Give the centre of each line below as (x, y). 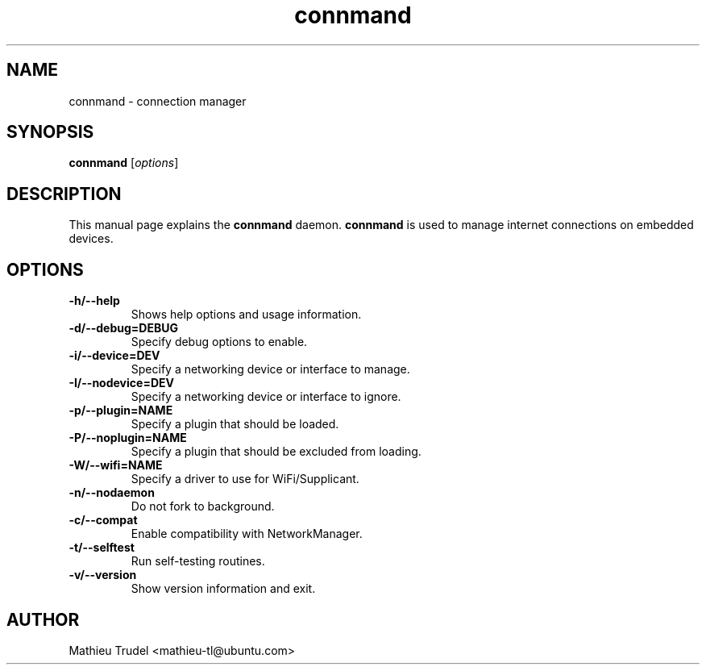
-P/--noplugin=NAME (128, 438)
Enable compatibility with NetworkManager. (247, 534)
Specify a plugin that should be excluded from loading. (276, 452)
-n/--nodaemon (112, 493)
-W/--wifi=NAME (116, 465)
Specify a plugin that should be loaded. (235, 424)
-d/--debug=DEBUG (123, 328)
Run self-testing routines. (198, 561)
